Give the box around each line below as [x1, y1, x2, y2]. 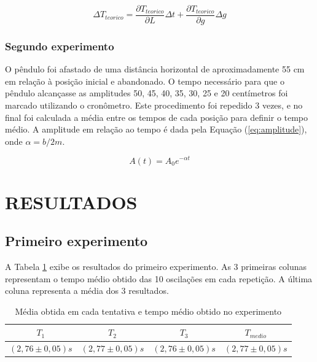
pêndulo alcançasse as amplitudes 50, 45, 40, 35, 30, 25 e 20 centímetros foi [5, 87, 288, 99]
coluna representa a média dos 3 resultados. [5, 284, 169, 297]
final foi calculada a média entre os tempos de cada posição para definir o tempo [5, 110, 308, 123]
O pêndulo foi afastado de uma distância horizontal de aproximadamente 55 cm [5, 63, 305, 75]
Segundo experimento [5, 38, 114, 53]
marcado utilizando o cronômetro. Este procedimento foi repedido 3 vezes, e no [5, 99, 303, 112]
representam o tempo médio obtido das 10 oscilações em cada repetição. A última [5, 272, 313, 285]
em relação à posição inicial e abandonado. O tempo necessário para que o [5, 74, 284, 87]
